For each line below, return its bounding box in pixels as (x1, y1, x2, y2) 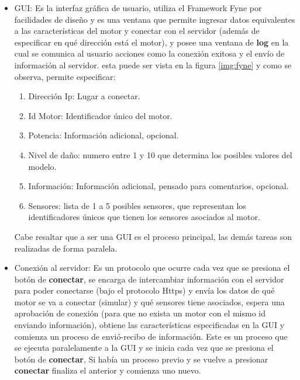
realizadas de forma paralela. (14, 242, 118, 254)
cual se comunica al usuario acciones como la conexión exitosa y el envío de (14, 47, 285, 60)
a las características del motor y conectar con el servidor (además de (14, 25, 260, 37)
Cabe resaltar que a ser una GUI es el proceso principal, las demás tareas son (14, 230, 292, 242)
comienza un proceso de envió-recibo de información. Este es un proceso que (14, 330, 288, 342)
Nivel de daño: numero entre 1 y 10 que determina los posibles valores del (28, 148, 292, 161)
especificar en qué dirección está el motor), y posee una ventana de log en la (14, 36, 289, 48)
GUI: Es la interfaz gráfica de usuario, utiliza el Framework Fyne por (14, 2, 262, 13)
